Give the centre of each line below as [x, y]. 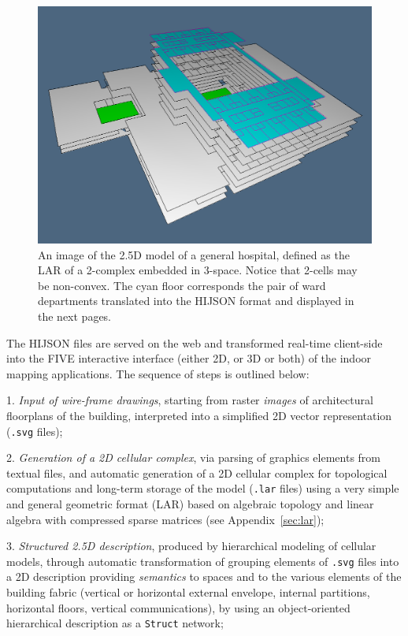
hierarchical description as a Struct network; [115, 623]
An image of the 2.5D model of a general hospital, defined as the [194, 254]
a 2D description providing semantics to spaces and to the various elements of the [204, 576]
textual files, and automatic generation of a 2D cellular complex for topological [197, 472]
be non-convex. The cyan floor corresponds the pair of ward [182, 285]
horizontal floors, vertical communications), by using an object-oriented [178, 607]
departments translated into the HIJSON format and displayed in [196, 301]
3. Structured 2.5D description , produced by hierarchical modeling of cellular [191, 546]
